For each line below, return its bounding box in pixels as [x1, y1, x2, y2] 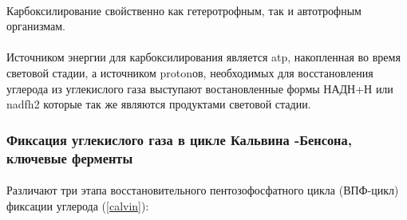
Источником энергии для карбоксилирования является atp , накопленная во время [6, 49, 401, 65]
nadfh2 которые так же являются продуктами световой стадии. [6, 96, 311, 112]
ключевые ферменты [6, 147, 133, 167]
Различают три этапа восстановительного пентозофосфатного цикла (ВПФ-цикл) [6, 182, 399, 198]
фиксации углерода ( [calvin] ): [6, 197, 149, 214]
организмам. [6, 18, 66, 34]
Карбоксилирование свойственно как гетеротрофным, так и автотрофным [6, 2, 362, 18]
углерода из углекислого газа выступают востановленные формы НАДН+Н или [6, 80, 393, 96]
